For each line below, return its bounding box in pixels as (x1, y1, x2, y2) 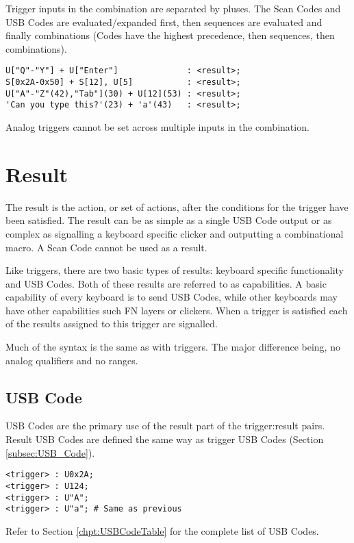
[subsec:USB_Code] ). (5, 445, 95, 459)
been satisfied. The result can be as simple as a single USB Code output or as (5, 213, 332, 227)
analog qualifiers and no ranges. (5, 353, 138, 367)
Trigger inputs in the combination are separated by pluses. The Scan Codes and (5, 1, 341, 15)
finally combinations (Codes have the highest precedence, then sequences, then (5, 28, 335, 42)
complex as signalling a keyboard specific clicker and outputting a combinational (5, 226, 344, 240)
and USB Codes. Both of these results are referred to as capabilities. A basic (5, 276, 327, 290)
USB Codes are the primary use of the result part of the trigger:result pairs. (5, 418, 325, 433)
